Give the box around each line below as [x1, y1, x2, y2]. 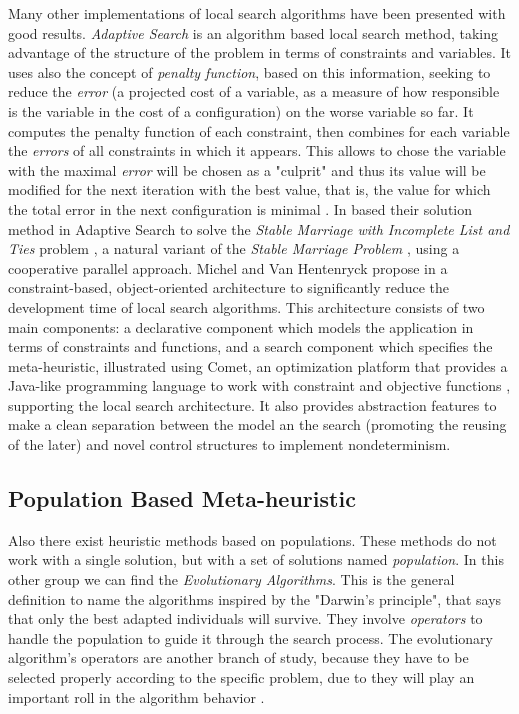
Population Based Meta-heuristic [8, 483, 356, 514]
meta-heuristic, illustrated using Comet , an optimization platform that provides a [8, 355, 508, 376]
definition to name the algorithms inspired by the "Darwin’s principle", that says [8, 588, 502, 609]
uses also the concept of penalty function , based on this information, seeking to [8, 61, 491, 82]
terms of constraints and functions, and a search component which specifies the [8, 336, 493, 357]
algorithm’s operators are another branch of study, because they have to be [8, 647, 469, 668]
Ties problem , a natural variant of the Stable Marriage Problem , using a [8, 238, 460, 259]
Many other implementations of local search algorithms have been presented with [8, 3, 506, 23]
